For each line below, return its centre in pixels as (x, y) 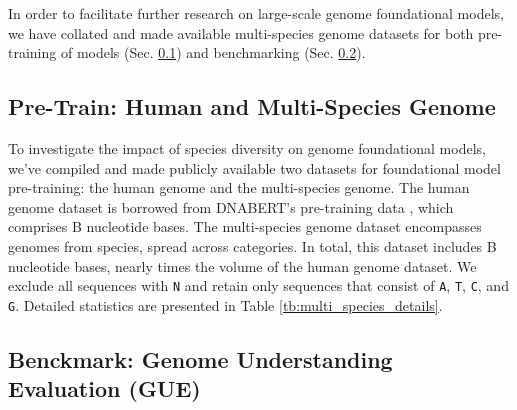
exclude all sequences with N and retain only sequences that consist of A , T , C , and (258, 285)
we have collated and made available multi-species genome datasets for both (241, 32)
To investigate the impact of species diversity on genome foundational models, (247, 147)
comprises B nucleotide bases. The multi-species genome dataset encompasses (245, 226)
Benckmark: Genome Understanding (200, 358)
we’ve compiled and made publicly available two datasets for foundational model (254, 167)
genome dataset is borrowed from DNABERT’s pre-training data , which (231, 206)
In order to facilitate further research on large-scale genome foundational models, (256, 13)
